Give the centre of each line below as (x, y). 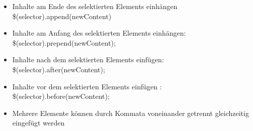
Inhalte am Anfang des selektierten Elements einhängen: (99, 33)
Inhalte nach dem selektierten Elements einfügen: (88, 59)
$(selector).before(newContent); (61, 96)
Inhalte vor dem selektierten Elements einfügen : (87, 86)
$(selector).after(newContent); (59, 69)
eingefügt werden (38, 123)
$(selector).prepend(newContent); (64, 42)
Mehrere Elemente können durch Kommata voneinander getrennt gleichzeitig (131, 113)
